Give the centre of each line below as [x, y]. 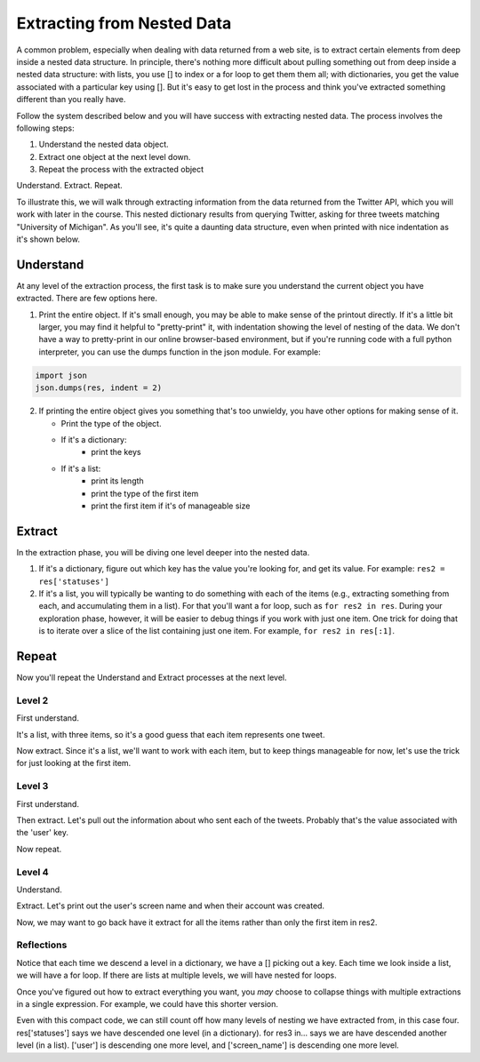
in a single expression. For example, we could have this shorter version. [148, 1003]
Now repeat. [39, 849]
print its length [117, 481]
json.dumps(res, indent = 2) [99, 388]
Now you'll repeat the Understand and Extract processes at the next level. [152, 678]
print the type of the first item [145, 493]
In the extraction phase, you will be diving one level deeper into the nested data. [163, 552]
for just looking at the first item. [74, 763]
